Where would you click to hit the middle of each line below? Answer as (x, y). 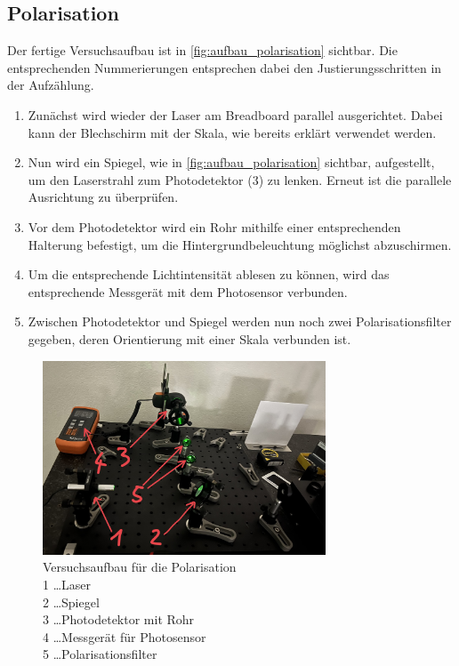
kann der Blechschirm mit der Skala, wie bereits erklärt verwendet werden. (232, 132)
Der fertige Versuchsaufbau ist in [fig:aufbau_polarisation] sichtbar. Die (202, 50)
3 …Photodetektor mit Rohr (119, 619)
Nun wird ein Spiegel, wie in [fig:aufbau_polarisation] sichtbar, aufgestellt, (231, 162)
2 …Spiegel (71, 602)
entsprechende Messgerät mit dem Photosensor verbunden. (188, 291)
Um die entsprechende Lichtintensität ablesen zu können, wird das (209, 274)
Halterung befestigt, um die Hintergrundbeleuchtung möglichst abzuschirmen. (240, 244)
